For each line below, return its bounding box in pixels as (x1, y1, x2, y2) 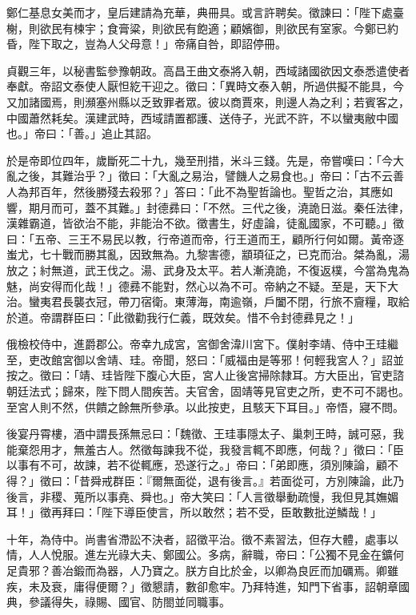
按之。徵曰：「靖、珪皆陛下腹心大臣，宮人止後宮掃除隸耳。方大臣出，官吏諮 (6, 367, 404, 384)
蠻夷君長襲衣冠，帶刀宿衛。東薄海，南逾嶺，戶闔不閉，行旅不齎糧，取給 (28, 293, 410, 310)
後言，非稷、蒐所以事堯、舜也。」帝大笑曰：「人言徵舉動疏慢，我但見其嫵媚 (6, 488, 398, 504)
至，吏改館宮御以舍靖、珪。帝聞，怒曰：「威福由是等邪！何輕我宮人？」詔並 (6, 351, 404, 368)
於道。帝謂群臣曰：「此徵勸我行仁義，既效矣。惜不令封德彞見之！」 (6, 308, 359, 325)
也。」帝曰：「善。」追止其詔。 (6, 125, 158, 142)
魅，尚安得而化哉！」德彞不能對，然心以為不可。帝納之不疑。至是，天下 (6, 277, 387, 294)
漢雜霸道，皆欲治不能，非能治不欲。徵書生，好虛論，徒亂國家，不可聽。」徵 (6, 215, 404, 231)
